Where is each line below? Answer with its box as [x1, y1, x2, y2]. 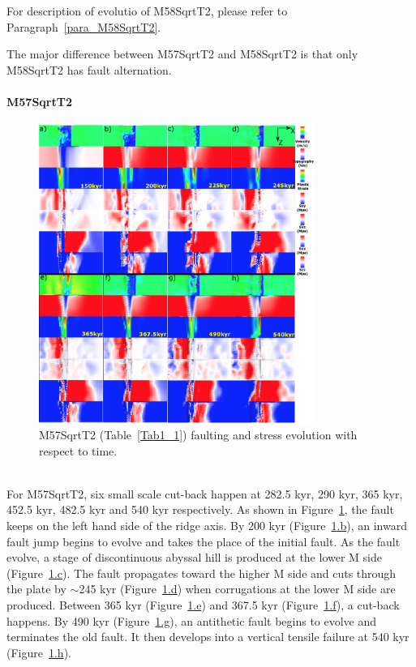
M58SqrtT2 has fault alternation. [6, 61, 172, 78]
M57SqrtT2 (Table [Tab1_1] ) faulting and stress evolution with [39, 426, 358, 443]
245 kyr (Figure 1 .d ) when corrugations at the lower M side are [79, 580, 396, 597]
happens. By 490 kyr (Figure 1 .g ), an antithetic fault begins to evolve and [6, 612, 377, 629]
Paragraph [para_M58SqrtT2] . [6, 18, 161, 35]
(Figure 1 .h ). [6, 643, 71, 661]
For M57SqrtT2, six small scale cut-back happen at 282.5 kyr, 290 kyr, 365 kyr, [6, 485, 403, 502]
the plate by [6, 580, 66, 597]
